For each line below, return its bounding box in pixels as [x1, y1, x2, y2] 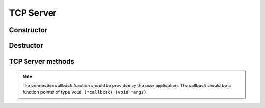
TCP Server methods [9, 57, 75, 65]
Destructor [9, 42, 44, 50]
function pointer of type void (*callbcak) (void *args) [22, 89, 147, 95]
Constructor [9, 26, 48, 34]
